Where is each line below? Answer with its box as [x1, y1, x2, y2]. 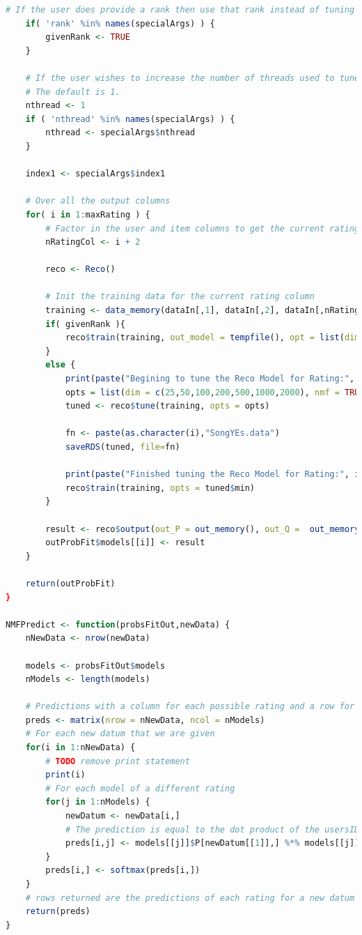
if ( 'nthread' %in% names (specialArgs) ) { [25, 114, 235, 124]
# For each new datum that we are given [25, 729, 215, 739]
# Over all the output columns [25, 196, 171, 206]
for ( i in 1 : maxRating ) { [25, 209, 150, 220]
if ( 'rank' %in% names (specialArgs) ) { [25, 18, 215, 29]
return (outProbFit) [25, 578, 116, 588]
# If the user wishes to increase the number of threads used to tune [25, 73, 360, 83]
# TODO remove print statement [45, 756, 190, 766]
